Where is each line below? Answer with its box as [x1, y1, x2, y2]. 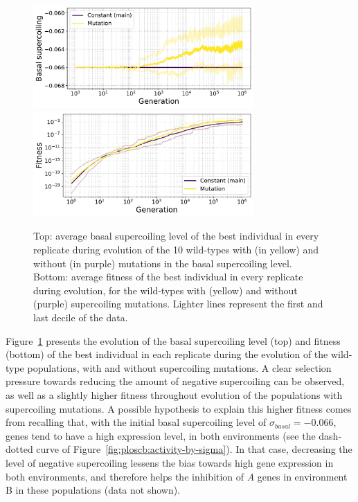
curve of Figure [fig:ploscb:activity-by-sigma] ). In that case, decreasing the [36, 442, 352, 456]
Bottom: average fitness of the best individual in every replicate [33, 269, 303, 284]
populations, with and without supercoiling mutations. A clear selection [27, 360, 332, 375]
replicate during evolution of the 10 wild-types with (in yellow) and [33, 242, 319, 257]
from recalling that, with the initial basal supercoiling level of [6, 415, 267, 429]
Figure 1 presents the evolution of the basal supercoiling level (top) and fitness [6, 333, 341, 348]
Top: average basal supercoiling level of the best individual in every [33, 228, 319, 243]
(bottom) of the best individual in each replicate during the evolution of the [6, 347, 328, 361]
